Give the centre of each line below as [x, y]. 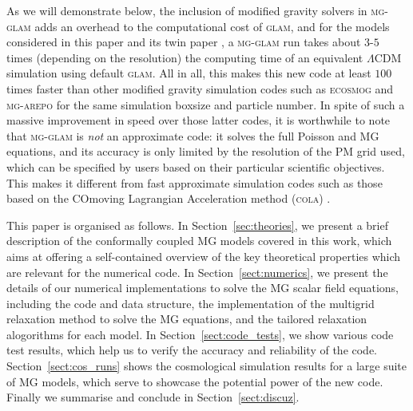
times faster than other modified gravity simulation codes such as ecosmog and [200, 88]
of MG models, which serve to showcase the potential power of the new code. [195, 381]
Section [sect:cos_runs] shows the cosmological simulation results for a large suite [206, 366]
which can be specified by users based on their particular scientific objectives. [196, 166]
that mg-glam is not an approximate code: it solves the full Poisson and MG [193, 135]
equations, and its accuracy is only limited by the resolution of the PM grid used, [206, 151]
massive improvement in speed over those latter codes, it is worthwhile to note [199, 120]
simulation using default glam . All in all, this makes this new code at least [189, 73]
